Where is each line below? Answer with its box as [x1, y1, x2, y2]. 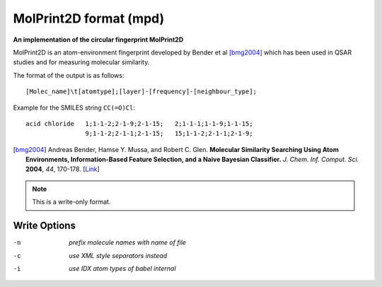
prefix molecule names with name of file [69, 238, 187, 247]
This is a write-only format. [32, 198, 111, 206]
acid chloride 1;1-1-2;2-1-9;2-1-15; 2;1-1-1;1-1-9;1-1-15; [25, 119, 254, 127]
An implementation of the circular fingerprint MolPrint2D [13, 35, 184, 44]
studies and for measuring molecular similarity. [13, 58, 150, 66]
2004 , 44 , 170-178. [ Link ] [25, 165, 100, 173]
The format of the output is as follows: [13, 71, 125, 79]
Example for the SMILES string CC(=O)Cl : [13, 103, 136, 112]
